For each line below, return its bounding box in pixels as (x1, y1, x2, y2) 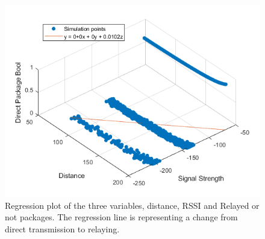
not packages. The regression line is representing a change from (5, 211, 238, 223)
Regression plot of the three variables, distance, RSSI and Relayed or (5, 199, 260, 211)
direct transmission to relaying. (5, 222, 120, 235)
